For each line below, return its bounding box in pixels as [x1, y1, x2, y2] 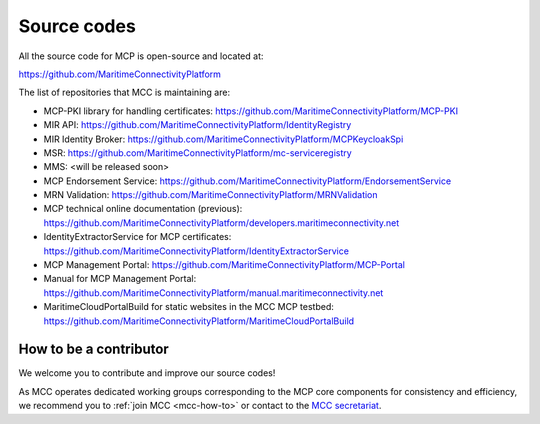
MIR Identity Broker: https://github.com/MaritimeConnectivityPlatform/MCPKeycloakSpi [43, 133, 404, 145]
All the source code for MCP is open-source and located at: [18, 50, 264, 62]
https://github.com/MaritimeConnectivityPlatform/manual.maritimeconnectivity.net [43, 286, 384, 299]
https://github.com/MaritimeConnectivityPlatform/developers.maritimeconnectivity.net [43, 216, 400, 229]
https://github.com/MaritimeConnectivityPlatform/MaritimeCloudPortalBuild [43, 315, 355, 327]
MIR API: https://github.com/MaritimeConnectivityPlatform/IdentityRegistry [43, 119, 352, 131]
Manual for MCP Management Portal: [43, 273, 197, 285]
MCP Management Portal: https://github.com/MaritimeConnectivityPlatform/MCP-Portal [43, 259, 405, 271]
